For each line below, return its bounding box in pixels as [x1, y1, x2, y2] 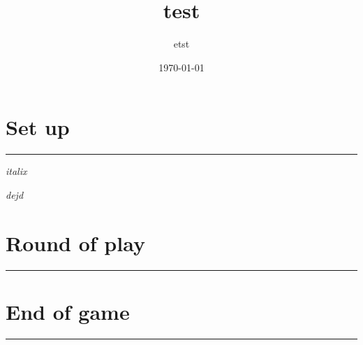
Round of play [6, 228, 145, 257]
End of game [6, 297, 130, 325]
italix [6, 164, 27, 178]
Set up [6, 113, 70, 141]
